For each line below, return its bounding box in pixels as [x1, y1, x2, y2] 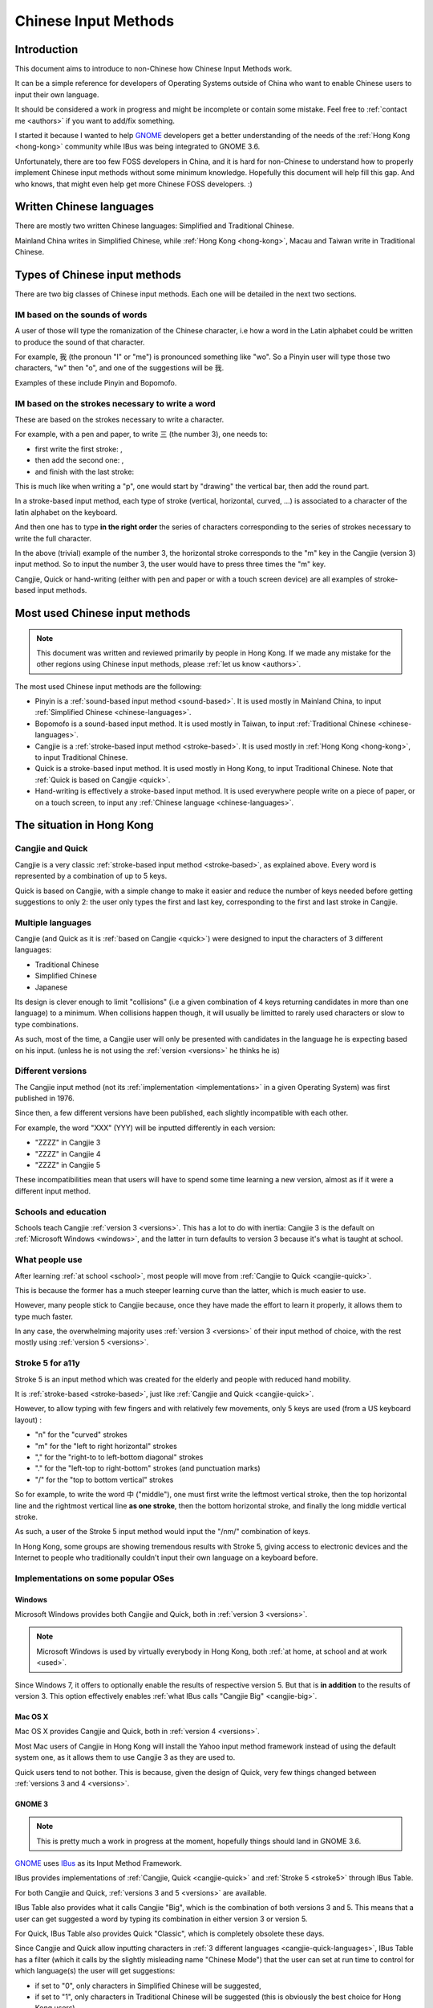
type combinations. [14, 1019, 79, 1029]
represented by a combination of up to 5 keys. [14, 871, 168, 881]
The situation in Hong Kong [14, 818, 154, 832]
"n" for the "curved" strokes [34, 1430, 127, 1439]
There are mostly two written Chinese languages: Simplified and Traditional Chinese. [14, 221, 294, 231]
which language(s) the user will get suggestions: [14, 1966, 176, 1976]
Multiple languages [14, 916, 92, 928]
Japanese [34, 982, 68, 992]
